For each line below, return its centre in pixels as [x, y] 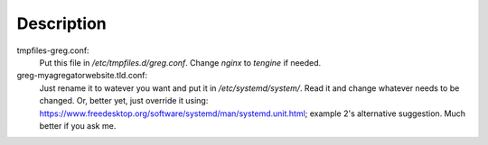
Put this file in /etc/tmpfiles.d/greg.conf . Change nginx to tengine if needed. [180, 62]
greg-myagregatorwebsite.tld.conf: [82, 76]
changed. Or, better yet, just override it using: [124, 101]
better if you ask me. [78, 125]
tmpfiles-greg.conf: [53, 50]
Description [62, 23]
